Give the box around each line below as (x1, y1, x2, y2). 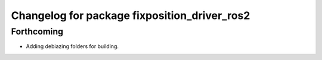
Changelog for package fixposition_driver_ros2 (11, 9, 250, 22)
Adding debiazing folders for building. (26, 43, 119, 50)
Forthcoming (11, 26, 64, 37)
